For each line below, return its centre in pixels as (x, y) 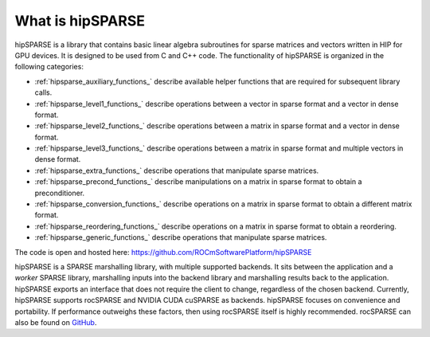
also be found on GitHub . (56, 322)
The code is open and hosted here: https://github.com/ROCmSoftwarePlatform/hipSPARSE (163, 252)
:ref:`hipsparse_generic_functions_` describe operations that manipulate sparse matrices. (181, 237)
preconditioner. (60, 193)
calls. (43, 92)
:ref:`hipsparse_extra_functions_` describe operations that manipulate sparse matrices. (177, 170)
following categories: (49, 67)
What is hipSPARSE (80, 21)
